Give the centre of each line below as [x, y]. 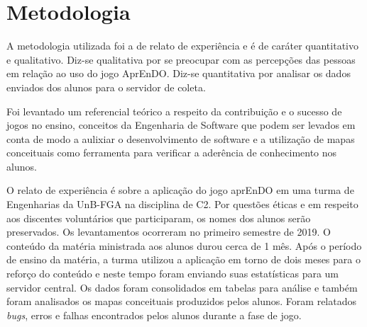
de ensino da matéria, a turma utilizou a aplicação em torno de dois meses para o [183, 259]
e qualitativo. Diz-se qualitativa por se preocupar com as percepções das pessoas [181, 59]
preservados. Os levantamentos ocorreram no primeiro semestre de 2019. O [169, 232]
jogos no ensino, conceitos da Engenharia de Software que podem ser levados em [181, 125]
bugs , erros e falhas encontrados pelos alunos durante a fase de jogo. [154, 315]
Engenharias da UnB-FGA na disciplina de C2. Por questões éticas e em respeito [182, 204]
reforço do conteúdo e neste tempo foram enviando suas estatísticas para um [173, 274]
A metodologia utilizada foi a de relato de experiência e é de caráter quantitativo [182, 46]
